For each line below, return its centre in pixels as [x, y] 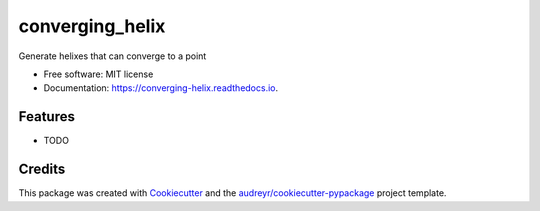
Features [46, 116]
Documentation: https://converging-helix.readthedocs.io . [161, 88]
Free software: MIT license [98, 74]
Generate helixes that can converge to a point [112, 56]
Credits [42, 169]
